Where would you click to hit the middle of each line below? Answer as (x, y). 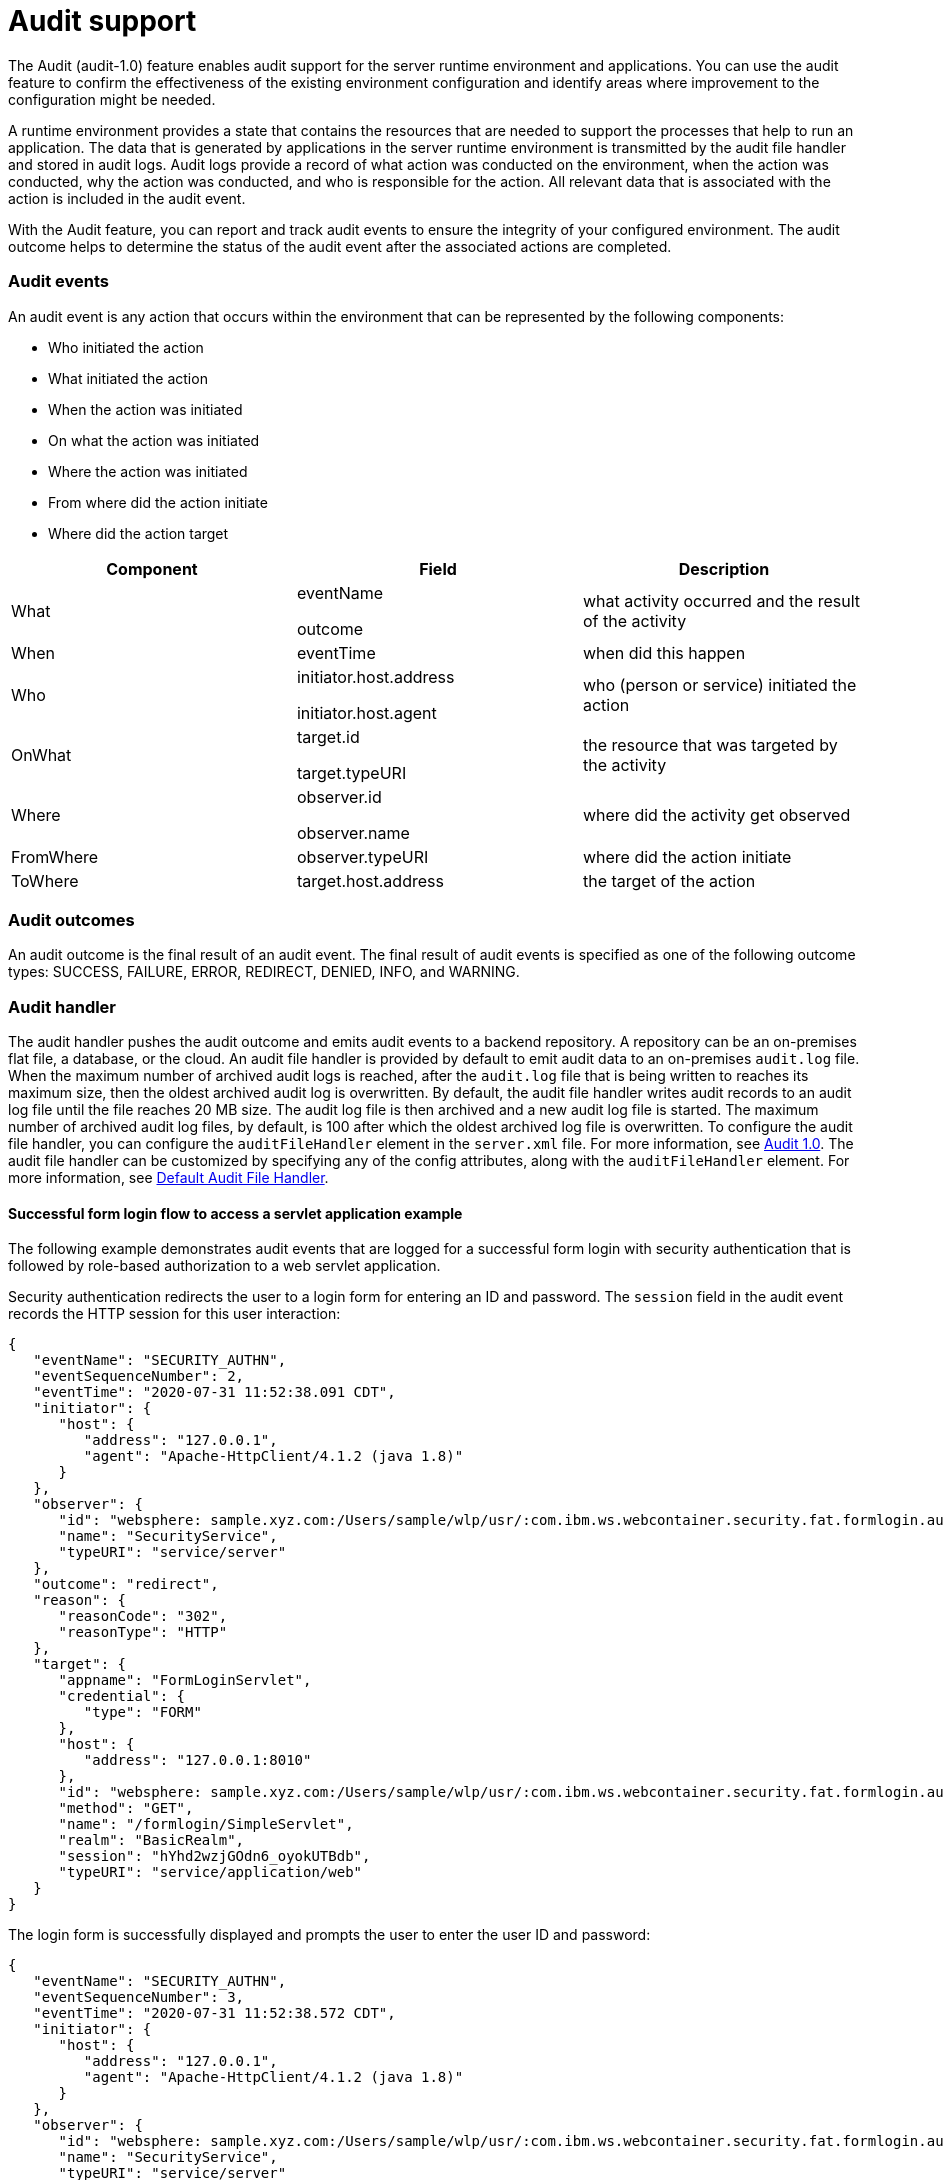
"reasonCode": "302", (143, 1616)
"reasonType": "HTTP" (143, 1632)
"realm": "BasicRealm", (151, 1840)
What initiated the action (128, 378)
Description (724, 568)
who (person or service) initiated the (719, 684)
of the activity (634, 620)
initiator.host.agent (366, 712)
